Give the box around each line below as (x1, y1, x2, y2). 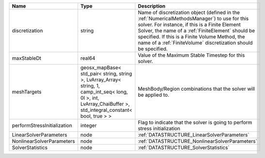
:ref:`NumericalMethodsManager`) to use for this (137, 15, 249, 22)
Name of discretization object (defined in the (137, 9, 240, 16)
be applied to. (137, 92, 169, 98)
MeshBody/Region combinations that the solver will (137, 85, 255, 92)
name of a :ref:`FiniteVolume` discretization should (137, 39, 253, 46)
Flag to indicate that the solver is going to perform (137, 119, 252, 126)
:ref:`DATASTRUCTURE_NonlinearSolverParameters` (137, 138, 257, 144)
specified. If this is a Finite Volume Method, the (137, 33, 245, 40)
